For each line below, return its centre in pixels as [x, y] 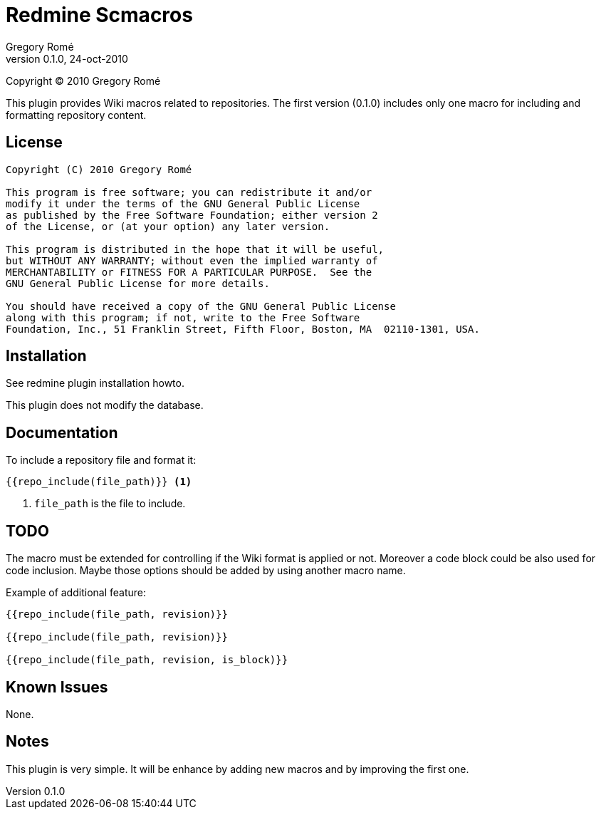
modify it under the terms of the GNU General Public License [183, 203]
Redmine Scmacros [99, 15]
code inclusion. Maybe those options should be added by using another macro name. [206, 571]
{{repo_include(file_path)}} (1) [99, 482]
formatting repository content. [76, 115]
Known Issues [57, 687]
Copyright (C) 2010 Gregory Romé [99, 169]
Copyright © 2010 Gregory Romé [83, 81]
